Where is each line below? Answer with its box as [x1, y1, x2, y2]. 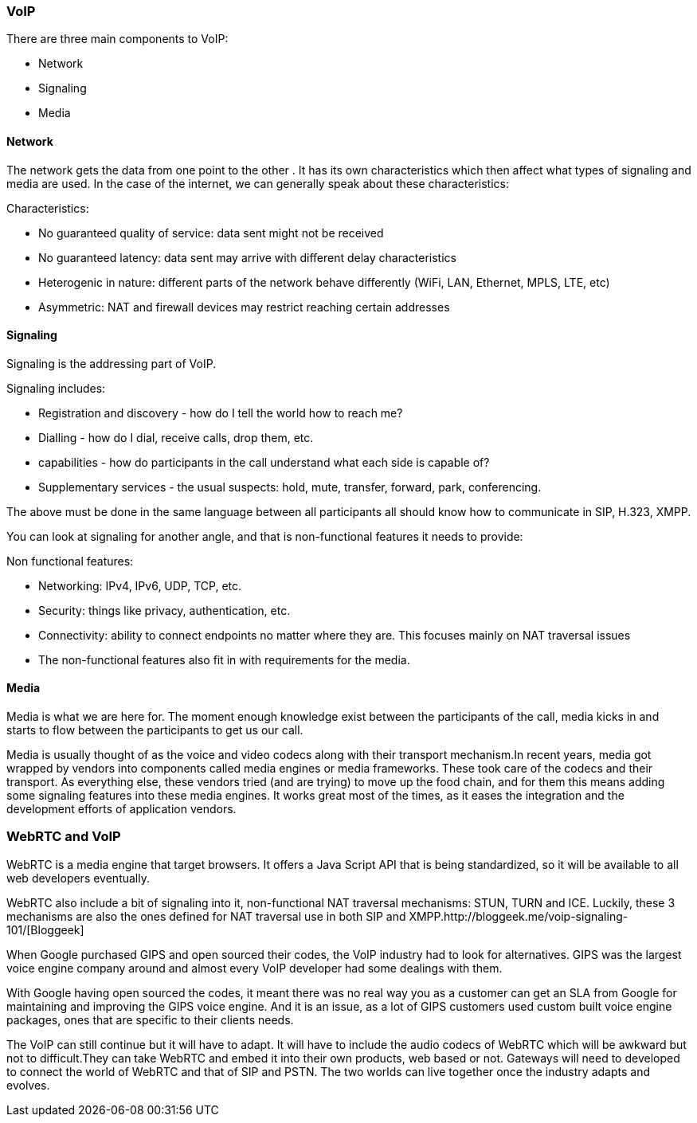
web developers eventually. [6, 871, 150, 885]
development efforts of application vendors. [6, 802, 237, 816]
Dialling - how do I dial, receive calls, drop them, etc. [38, 430, 314, 444]
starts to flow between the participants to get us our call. [6, 723, 303, 738]
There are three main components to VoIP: [6, 32, 229, 46]
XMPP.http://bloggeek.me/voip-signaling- [409, 909, 628, 923]
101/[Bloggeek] [6, 922, 84, 937]
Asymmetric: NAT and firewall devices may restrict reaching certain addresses [38, 299, 450, 314]
